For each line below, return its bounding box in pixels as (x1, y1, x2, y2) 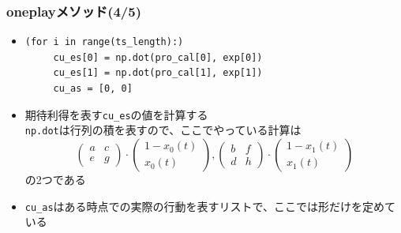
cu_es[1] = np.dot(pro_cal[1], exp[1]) (53, 67, 263, 79)
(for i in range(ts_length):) (24, 36, 184, 48)
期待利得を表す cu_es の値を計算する (24, 106, 208, 122)
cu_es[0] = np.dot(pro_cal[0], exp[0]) (53, 51, 263, 63)
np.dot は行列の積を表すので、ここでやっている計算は (24, 122, 302, 138)
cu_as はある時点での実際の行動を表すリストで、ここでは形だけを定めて (24, 197, 396, 214)
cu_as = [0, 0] (53, 83, 133, 94)
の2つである (24, 171, 86, 187)
